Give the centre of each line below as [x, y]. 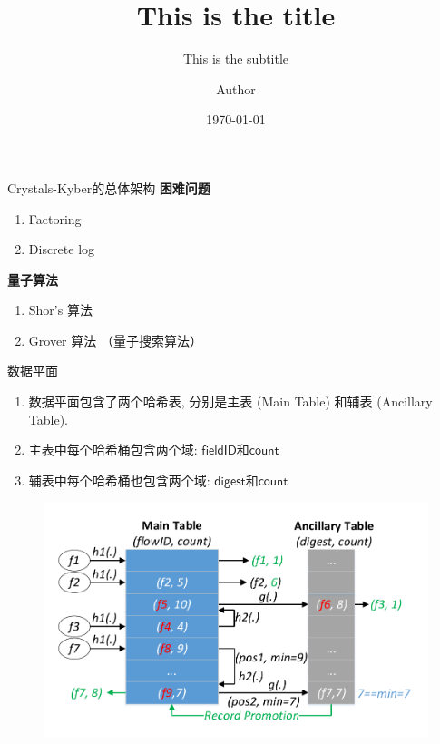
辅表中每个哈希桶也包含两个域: [119, 480]
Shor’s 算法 [60, 310]
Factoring [55, 218]
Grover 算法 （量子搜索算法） [115, 340]
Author [236, 88]
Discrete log [62, 249]
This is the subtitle [236, 59]
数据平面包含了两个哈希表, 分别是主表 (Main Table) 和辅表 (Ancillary [230, 401]
